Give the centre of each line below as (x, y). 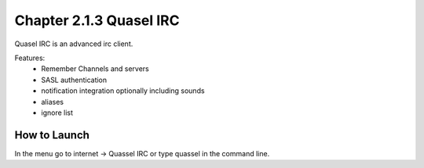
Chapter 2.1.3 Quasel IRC (97, 20)
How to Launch (52, 135)
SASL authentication (74, 80)
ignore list (57, 113)
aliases (53, 102)
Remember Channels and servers (95, 69)
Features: (30, 58)
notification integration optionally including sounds (123, 91)
